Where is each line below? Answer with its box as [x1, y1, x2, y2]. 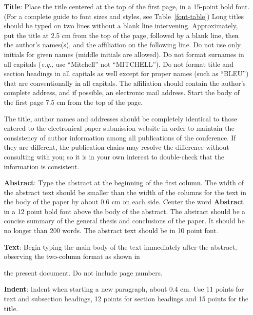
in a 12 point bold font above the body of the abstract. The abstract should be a [4, 206, 246, 216]
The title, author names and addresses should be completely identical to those [4, 113, 237, 123]
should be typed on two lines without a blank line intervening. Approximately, [4, 20, 238, 31]
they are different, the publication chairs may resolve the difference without [4, 142, 229, 152]
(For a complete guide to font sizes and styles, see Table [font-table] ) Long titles [4, 11, 244, 21]
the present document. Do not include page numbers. [4, 267, 163, 277]
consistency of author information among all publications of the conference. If [4, 132, 236, 142]
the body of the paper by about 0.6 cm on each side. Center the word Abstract [4, 197, 244, 207]
